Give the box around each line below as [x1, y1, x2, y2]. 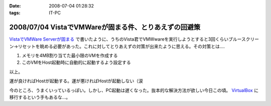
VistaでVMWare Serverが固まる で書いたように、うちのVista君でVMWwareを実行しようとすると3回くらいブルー [9, 36, 242, 42]
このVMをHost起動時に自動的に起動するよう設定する [22, 59, 131, 65]
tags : [9, 10, 21, 16]
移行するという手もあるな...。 [9, 94, 71, 100]
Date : [9, 3, 21, 9]
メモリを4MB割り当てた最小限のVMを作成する [22, 53, 118, 59]
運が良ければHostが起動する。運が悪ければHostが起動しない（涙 [9, 78, 143, 84]
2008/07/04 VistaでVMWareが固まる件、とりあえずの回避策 [9, 23, 201, 32]
